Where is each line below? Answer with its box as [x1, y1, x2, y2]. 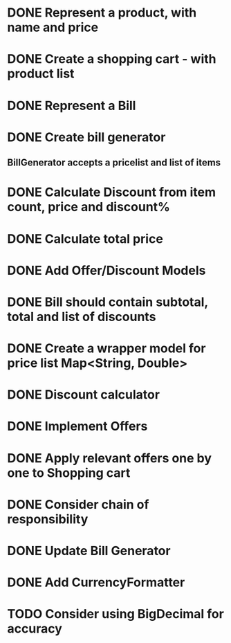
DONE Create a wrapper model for [7, 341, 206, 356]
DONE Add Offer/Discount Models [7, 262, 206, 278]
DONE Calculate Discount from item [7, 185, 216, 200]
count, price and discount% [7, 199, 171, 215]
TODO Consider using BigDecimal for [7, 606, 225, 622]
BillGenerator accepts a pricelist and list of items [7, 157, 221, 169]
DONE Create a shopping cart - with [7, 51, 216, 67]
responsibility [7, 511, 89, 527]
